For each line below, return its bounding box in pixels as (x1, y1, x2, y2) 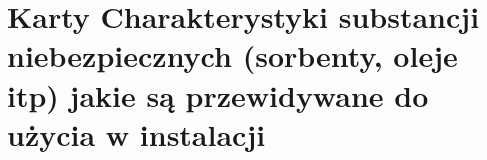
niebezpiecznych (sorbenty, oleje (7, 35, 458, 76)
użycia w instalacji (7, 113, 266, 154)
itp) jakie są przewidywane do (7, 74, 429, 115)
